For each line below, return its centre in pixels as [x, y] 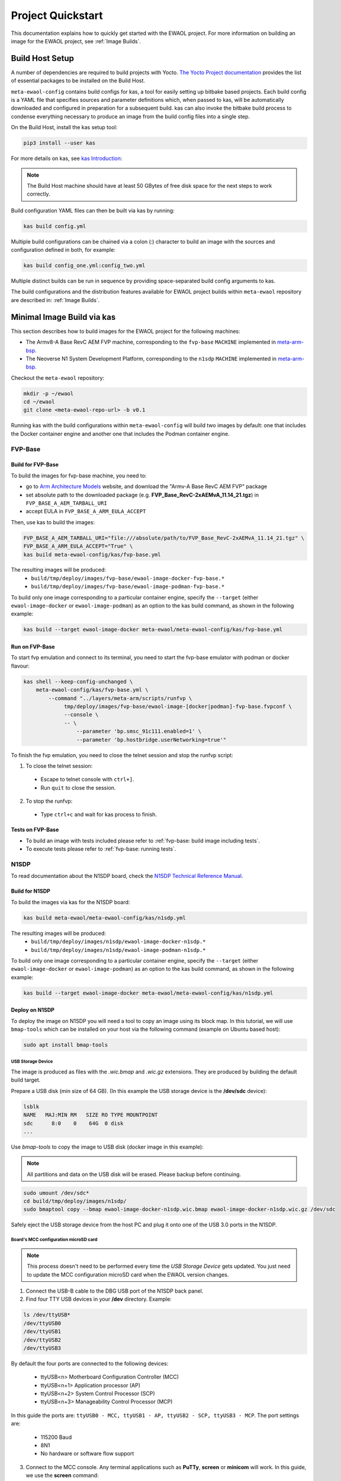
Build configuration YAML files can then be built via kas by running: [93, 210]
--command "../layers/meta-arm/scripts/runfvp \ [120, 698]
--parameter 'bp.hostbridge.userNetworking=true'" [151, 740]
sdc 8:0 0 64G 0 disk [73, 1123]
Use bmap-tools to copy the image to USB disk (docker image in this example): [107, 1147]
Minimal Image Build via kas [63, 317]
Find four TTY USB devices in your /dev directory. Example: [99, 1299]
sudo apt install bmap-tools [66, 1045]
